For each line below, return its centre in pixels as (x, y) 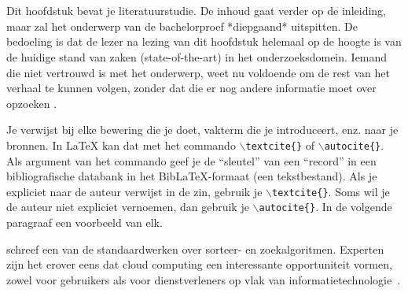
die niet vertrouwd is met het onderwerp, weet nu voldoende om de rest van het (198, 72)
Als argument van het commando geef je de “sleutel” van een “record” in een (191, 160)
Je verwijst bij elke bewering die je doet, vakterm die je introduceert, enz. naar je (202, 130)
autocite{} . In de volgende (325, 207)
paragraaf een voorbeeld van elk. (85, 223)
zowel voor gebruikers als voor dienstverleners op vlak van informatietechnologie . (204, 279)
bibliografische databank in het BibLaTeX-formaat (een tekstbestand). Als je (192, 176)
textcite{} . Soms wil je (331, 191)
